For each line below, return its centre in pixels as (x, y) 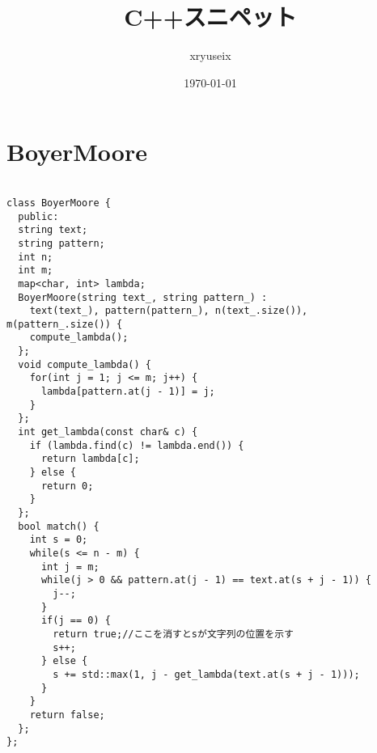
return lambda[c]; (90, 459)
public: (38, 216)
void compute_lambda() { (85, 364)
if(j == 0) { (76, 621)
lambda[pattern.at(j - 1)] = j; (128, 392)
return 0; (67, 486)
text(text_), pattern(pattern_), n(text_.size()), (169, 311)
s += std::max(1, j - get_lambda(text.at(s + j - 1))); (206, 674)
